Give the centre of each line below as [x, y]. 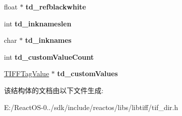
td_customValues [87, 73]
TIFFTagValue [27, 73]
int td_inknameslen [38, 23]
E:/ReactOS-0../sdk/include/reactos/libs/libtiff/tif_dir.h [91, 107]
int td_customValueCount [49, 57]
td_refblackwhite [56, 6]
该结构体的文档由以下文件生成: [54, 90]
